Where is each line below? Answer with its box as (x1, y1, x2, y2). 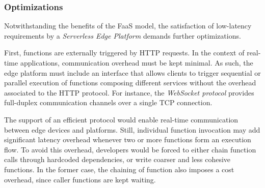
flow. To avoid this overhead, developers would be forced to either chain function (4, 144, 256, 154)
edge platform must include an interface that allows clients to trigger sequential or (4, 67, 261, 78)
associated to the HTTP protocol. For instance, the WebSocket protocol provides (4, 87, 254, 98)
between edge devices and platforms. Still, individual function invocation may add (4, 124, 260, 135)
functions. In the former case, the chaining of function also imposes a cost (4, 164, 234, 174)
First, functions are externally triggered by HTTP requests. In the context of (4, 47, 245, 58)
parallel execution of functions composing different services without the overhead (4, 77, 256, 88)
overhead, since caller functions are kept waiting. (4, 174, 156, 184)
